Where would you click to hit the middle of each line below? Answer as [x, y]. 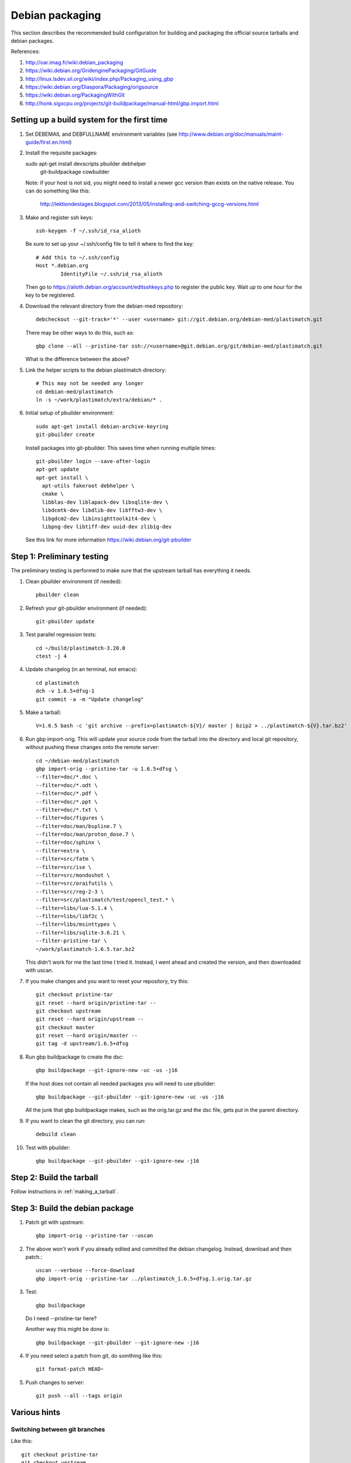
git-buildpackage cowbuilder [75, 172]
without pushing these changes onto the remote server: [92, 747]
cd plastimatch [58, 683]
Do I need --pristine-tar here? [61, 1318]
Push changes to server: [55, 1382]
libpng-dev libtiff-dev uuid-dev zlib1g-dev [107, 527]
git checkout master [65, 1027]
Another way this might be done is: [67, 1329]
